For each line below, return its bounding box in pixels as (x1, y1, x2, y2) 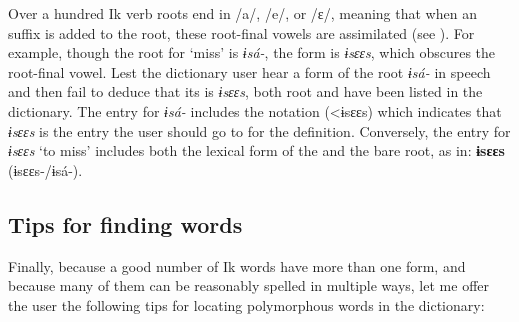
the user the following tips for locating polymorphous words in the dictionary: (8, 294, 485, 315)
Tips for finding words (8, 208, 243, 239)
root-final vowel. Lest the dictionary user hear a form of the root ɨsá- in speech (8, 61, 491, 82)
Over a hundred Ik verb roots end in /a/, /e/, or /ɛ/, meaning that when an (8, 3, 477, 23)
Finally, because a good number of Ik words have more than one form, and (8, 255, 466, 276)
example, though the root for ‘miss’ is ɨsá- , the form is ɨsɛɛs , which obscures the (8, 42, 496, 63)
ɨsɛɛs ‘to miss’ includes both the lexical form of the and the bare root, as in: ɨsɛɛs (8, 140, 505, 161)
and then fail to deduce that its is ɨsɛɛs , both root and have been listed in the (8, 81, 483, 102)
